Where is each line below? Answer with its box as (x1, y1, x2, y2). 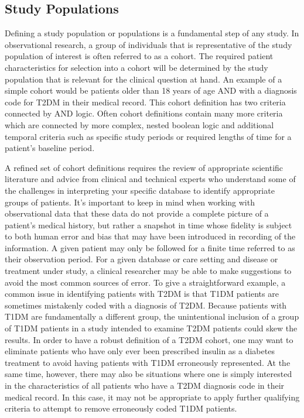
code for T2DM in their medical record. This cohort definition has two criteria (5, 95, 286, 108)
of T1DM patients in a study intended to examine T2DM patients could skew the (5, 322, 298, 334)
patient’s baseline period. (5, 142, 95, 154)
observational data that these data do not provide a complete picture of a (5, 207, 269, 220)
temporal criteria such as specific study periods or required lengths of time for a (5, 130, 292, 142)
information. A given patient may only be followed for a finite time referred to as (5, 241, 295, 253)
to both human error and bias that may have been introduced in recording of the (5, 230, 296, 242)
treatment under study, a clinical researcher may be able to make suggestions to (5, 265, 292, 277)
